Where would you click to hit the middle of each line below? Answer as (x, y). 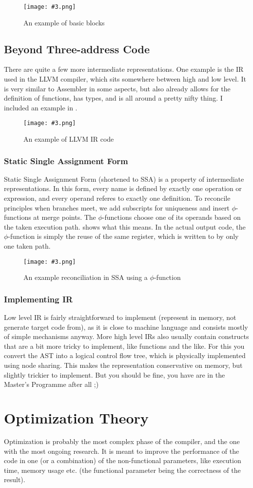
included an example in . (41, 107)
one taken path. (27, 246)
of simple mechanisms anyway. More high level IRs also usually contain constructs (126, 336)
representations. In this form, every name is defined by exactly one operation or (123, 188)
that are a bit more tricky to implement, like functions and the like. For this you (124, 346)
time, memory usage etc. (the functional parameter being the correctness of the (122, 470)
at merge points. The (65, 217)
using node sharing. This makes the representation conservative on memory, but (123, 365)
